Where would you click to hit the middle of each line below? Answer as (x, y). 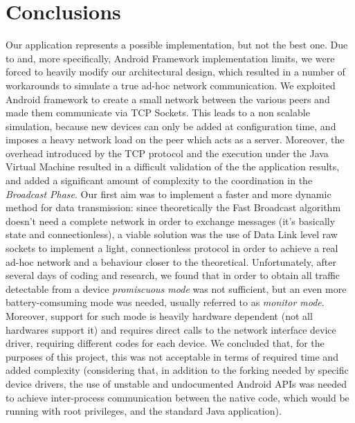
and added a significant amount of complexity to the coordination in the (159, 180)
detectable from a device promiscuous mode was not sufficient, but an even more (176, 288)
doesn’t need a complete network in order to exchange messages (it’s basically (171, 220)
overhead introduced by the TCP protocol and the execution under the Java (167, 153)
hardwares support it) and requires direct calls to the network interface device (171, 329)
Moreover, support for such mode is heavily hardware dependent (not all (159, 316)
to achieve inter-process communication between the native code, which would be (177, 397)
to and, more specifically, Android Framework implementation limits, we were (170, 58)
